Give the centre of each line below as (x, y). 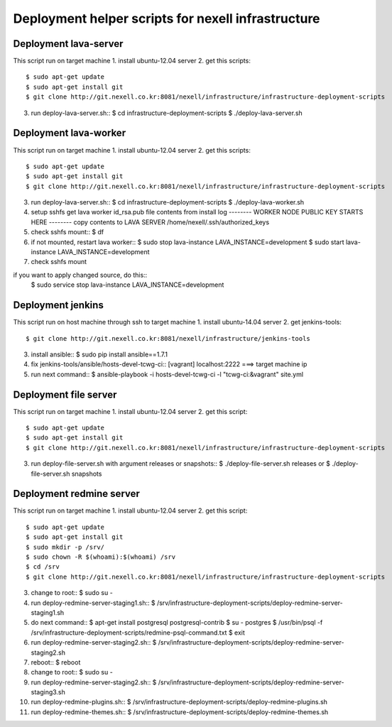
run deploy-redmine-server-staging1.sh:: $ (93, 603)
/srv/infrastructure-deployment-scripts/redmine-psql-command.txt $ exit (138, 633)
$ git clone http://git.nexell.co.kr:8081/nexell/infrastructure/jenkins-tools (168, 338)
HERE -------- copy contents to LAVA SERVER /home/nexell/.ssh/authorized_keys (150, 222)
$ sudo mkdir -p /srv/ (65, 547)
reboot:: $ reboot (56, 662)
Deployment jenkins (59, 305)
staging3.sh (48, 692)
